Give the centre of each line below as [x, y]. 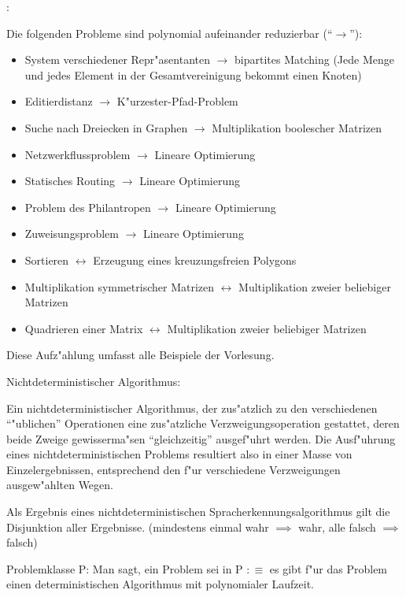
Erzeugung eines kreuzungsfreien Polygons [195, 260]
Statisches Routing [70, 181]
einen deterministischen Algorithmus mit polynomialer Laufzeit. [161, 584]
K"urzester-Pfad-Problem [177, 101]
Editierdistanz [59, 101]
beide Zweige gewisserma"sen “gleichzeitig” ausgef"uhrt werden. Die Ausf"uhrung [201, 438]
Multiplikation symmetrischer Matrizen [120, 286]
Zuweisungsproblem [72, 234]
